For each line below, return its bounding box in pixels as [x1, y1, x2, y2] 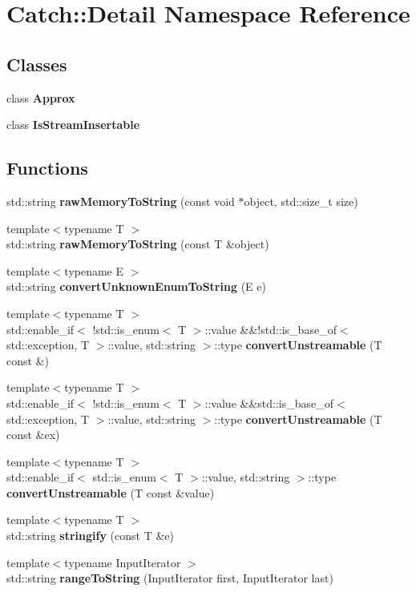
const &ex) [6, 426, 60, 443]
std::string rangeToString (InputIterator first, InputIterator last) [6, 570, 333, 586]
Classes [6, 51, 67, 76]
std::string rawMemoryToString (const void [6, 192, 235, 209]
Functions [6, 155, 88, 180]
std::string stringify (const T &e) [6, 527, 174, 544]
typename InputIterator [64, 554, 181, 570]
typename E [64, 262, 124, 279]
